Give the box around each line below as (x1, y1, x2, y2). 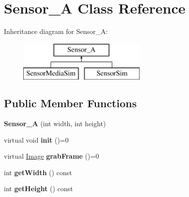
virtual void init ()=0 (4, 134, 69, 145)
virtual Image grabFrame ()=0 (4, 151, 99, 161)
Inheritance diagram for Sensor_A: (4, 26, 108, 36)
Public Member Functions (4, 96, 137, 111)
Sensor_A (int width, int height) (4, 118, 106, 129)
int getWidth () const (4, 167, 72, 177)
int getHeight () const (4, 183, 73, 194)
